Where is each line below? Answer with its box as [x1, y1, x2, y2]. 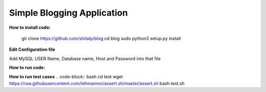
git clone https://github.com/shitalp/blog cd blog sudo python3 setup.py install [21, 35, 181, 41]
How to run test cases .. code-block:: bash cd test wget [9, 73, 123, 79]
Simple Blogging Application [9, 7, 128, 18]
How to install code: [9, 24, 51, 30]
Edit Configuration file [9, 46, 56, 52]
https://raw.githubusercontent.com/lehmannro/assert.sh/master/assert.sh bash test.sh [9, 80, 185, 86]
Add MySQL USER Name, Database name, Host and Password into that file [9, 55, 161, 61]
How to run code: [9, 65, 45, 70]
